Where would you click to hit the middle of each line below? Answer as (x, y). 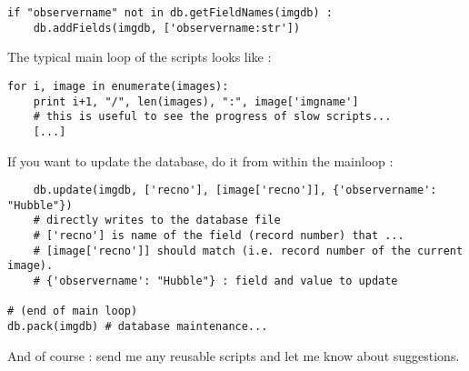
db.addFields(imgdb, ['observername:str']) (167, 28)
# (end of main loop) (73, 311)
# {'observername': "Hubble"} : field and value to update (215, 281)
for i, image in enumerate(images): (118, 86)
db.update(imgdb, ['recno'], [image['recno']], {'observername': (235, 191)
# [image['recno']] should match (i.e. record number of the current (248, 251)
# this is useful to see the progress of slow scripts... (212, 117)
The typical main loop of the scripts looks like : (140, 57)
